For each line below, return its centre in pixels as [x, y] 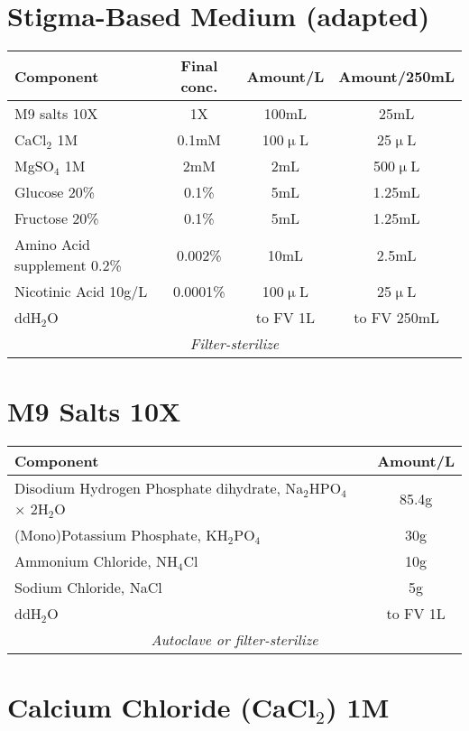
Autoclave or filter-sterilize [234, 640]
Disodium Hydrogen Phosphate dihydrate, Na [159, 488]
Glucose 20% [55, 192]
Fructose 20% [57, 218]
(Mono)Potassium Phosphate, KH [121, 535]
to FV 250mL [396, 318]
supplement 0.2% [68, 265]
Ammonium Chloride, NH [96, 561]
